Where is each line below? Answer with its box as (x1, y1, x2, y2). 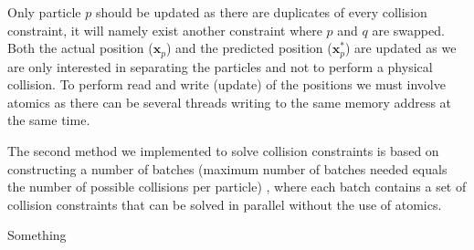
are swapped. (372, 20, 445, 39)
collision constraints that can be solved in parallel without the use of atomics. (7, 194, 442, 214)
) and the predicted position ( (165, 38, 332, 57)
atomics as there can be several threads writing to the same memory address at (7, 92, 452, 111)
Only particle (7, 3, 81, 21)
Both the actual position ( (7, 38, 153, 57)
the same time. (7, 110, 90, 130)
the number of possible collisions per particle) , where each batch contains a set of (7, 177, 467, 196)
